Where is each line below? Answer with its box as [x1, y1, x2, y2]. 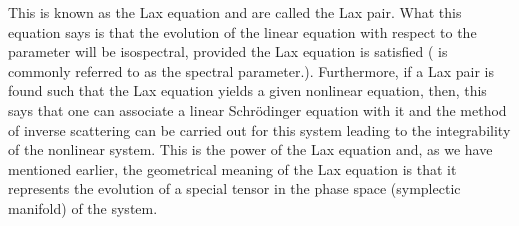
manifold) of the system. [8, 197, 158, 218]
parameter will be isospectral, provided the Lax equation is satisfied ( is [8, 41, 448, 62]
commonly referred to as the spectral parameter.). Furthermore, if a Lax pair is [8, 60, 494, 81]
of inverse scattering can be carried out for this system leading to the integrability [8, 119, 511, 140]
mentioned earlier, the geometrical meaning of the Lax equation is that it [8, 158, 457, 179]
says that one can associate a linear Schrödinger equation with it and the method [8, 99, 507, 120]
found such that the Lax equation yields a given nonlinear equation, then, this [8, 80, 487, 101]
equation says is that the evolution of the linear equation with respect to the [8, 21, 477, 42]
